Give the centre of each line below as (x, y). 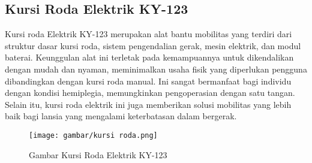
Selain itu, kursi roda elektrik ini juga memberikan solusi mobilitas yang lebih (148, 104)
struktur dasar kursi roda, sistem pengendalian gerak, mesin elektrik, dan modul (153, 45)
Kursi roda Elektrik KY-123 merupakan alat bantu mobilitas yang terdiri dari (148, 34)
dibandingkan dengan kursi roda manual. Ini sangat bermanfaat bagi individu (148, 81)
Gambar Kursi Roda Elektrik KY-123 (98, 154)
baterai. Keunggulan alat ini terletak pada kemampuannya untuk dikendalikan (149, 57)
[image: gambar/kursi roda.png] (93, 135)
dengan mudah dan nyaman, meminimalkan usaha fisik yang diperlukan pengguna (156, 69)
